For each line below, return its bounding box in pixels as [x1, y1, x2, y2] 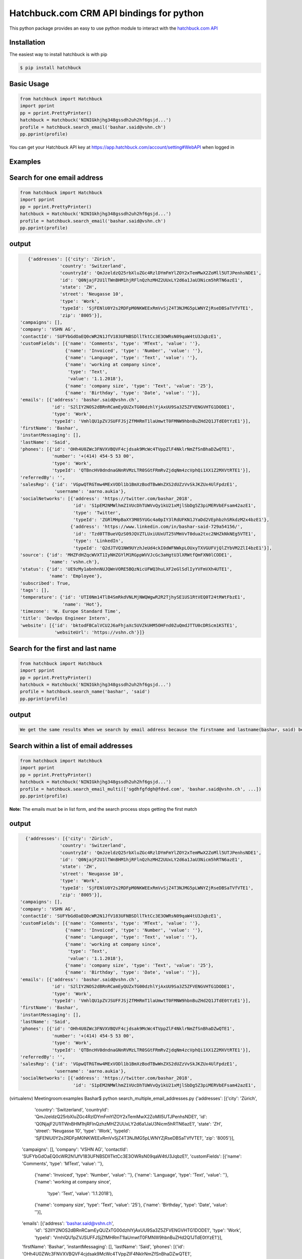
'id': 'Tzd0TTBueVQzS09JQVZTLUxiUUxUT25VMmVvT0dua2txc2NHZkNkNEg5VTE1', [73, 531, 256, 536]
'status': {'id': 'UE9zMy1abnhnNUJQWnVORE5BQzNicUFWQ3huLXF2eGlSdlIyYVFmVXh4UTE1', [20, 566, 233, 572]
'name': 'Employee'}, [49, 573, 103, 579]
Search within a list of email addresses [9, 741, 133, 750]
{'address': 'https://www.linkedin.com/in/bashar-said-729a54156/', [70, 524, 243, 530]
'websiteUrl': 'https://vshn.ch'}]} [54, 630, 145, 636]
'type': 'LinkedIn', [73, 538, 124, 544]
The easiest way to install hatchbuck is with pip [9, 51, 108, 57]
